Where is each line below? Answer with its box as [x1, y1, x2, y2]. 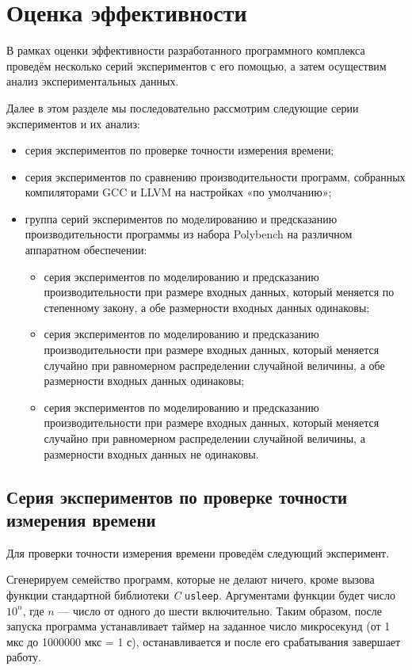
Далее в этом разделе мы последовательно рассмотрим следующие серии [6, 99, 359, 116]
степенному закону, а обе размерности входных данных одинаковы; [44, 299, 370, 315]
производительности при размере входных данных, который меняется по [44, 284, 395, 300]
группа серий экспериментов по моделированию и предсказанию [25, 210, 338, 227]
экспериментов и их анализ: [6, 115, 140, 131]
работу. [6, 649, 41, 665]
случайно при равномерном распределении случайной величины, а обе [44, 356, 385, 373]
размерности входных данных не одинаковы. [44, 445, 259, 462]
